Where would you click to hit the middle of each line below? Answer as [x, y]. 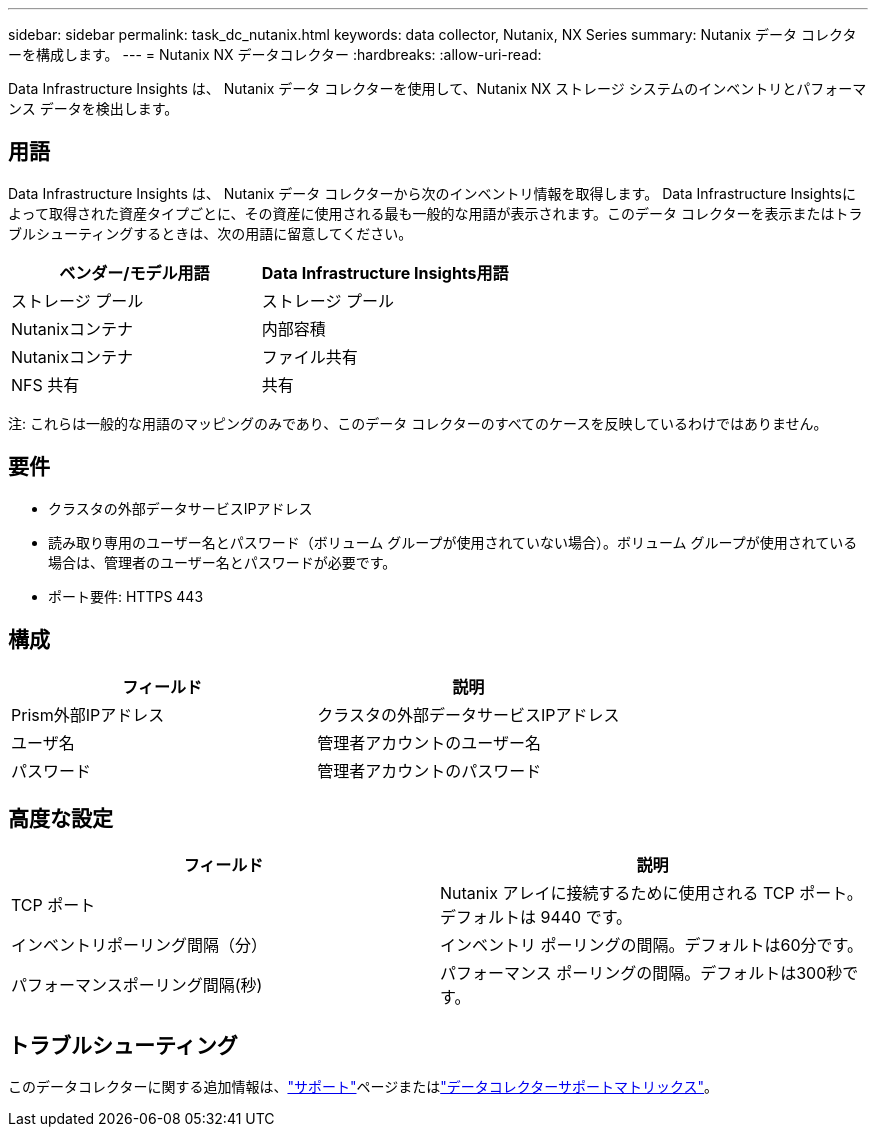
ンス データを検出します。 [93, 108]
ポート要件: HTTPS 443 [126, 596]
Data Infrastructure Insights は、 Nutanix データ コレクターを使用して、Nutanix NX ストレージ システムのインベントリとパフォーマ [437, 88]
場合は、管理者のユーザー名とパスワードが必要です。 [222, 562]
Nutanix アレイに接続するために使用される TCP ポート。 [651, 893]
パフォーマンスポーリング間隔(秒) [137, 985]
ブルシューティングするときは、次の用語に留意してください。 [210, 233]
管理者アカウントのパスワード [429, 770]
